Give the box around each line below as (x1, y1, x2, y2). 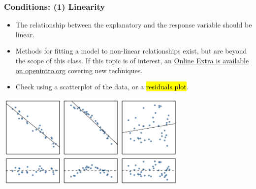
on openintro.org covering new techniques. (15, 65, 143, 75)
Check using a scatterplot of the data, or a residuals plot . (15, 81, 189, 92)
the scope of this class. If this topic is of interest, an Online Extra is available (15, 55, 249, 65)
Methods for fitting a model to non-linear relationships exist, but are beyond (15, 46, 247, 56)
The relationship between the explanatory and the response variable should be (15, 20, 252, 30)
